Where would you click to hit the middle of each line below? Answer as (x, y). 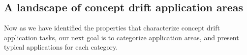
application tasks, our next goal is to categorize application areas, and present (122, 37)
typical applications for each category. (61, 47)
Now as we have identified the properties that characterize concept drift (112, 28)
